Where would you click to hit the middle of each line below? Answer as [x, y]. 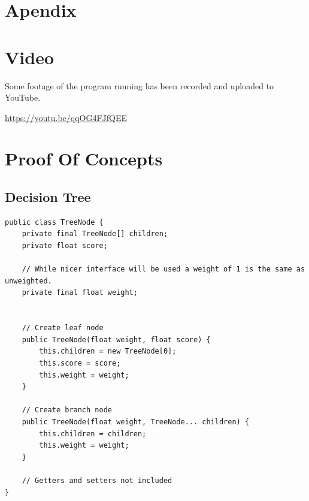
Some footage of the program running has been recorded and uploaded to [140, 85]
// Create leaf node [63, 328]
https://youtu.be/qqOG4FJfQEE [66, 117]
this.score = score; [80, 363]
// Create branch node [67, 410]
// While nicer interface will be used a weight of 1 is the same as [163, 269]
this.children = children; [93, 434]
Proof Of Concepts [84, 159]
